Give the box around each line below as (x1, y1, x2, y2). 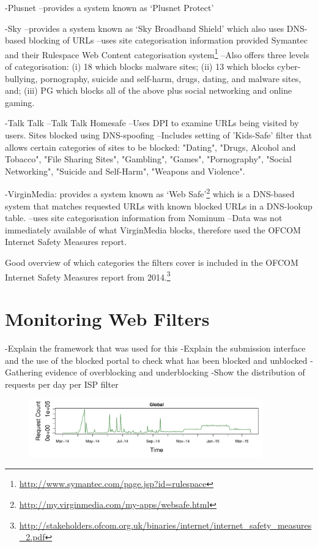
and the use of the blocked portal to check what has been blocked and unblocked (5, 353, 308, 366)
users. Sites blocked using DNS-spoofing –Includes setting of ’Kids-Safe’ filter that (5, 129, 312, 141)
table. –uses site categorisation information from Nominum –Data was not (5, 211, 283, 224)
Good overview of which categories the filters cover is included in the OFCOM (5, 256, 298, 268)
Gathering (5, 366, 43, 379)
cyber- (277, 60, 301, 73)
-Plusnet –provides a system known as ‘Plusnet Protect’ (5, 1, 214, 13)
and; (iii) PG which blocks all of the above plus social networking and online (5, 84, 292, 97)
